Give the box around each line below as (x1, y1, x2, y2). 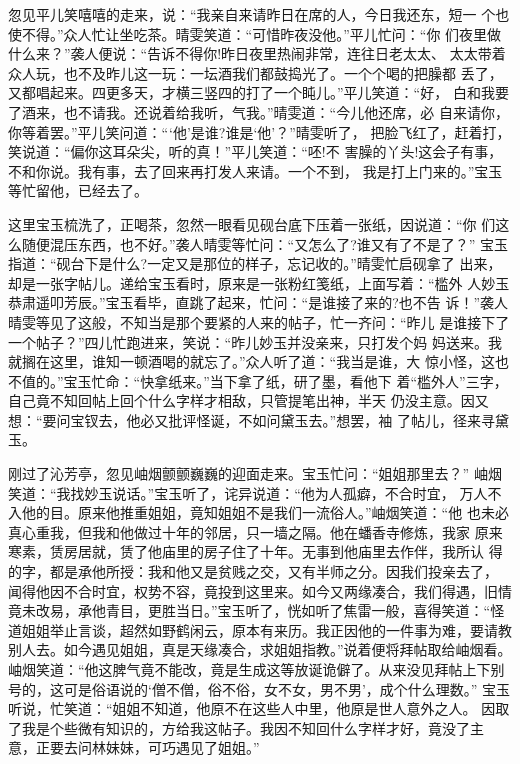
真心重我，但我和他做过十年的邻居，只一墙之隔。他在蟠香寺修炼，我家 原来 (8, 521, 503, 542)
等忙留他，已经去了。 (8, 180, 148, 201)
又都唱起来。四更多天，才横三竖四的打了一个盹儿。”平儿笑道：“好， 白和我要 (8, 82, 509, 103)
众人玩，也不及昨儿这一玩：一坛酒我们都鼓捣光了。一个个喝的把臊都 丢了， (8, 62, 503, 83)
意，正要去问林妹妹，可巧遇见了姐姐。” (8, 737, 260, 758)
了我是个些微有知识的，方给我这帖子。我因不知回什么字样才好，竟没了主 (8, 717, 484, 738)
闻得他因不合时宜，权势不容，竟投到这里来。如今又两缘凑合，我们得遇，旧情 (8, 580, 512, 601)
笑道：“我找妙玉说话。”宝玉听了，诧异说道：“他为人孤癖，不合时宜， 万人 (8, 482, 488, 503)
